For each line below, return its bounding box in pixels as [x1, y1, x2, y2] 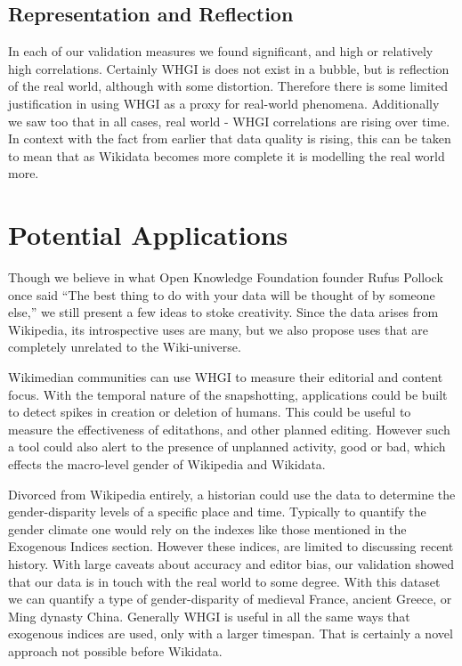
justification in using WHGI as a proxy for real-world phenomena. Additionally [8, 93, 440, 112]
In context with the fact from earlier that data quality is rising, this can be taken [8, 129, 451, 148]
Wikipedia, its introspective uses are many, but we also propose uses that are [8, 320, 429, 338]
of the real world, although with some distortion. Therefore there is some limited [8, 77, 449, 95]
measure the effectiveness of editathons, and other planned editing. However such [8, 419, 450, 438]
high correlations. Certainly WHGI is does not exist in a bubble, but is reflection [8, 59, 450, 77]
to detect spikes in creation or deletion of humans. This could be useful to [8, 402, 411, 421]
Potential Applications [8, 216, 288, 253]
